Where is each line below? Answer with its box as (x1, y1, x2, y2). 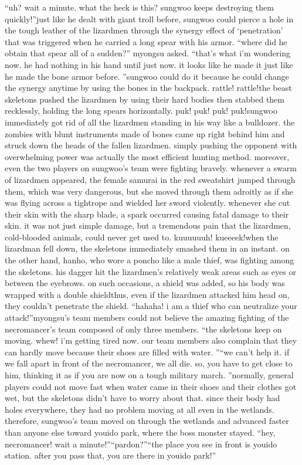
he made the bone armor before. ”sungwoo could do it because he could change (5, 70, 289, 82)
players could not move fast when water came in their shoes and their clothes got (5, 380, 297, 392)
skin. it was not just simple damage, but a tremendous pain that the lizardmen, (5, 219, 291, 232)
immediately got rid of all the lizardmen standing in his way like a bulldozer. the (5, 116, 295, 128)
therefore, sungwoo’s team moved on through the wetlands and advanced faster (5, 415, 289, 427)
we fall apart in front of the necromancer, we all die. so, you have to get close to (5, 357, 293, 369)
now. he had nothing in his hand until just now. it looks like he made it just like (5, 58, 293, 70)
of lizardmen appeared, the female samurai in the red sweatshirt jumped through (5, 173, 296, 185)
